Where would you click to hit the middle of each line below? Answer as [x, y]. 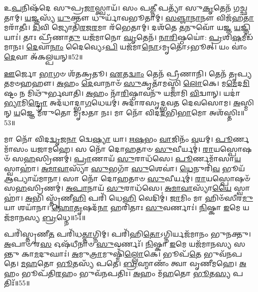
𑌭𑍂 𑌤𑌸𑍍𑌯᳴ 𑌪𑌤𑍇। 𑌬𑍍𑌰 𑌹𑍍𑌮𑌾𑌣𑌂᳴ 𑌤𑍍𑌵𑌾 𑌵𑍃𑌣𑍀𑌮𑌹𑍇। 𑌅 [151, 263]
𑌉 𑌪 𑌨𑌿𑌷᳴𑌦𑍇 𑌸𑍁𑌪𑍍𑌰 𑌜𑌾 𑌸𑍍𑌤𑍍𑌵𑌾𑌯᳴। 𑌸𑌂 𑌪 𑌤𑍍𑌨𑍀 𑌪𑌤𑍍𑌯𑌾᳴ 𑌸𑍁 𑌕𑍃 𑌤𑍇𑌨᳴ [118, 7]
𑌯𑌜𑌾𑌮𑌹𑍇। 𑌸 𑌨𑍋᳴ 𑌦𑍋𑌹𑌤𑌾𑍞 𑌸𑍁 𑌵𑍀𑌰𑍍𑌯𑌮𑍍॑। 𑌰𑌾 [122, 148]
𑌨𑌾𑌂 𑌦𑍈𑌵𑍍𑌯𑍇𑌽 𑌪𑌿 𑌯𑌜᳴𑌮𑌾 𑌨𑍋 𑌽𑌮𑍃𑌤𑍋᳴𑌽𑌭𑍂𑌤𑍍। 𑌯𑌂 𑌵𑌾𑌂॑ [148, 47]
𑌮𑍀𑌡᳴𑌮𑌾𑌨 [248, 37]
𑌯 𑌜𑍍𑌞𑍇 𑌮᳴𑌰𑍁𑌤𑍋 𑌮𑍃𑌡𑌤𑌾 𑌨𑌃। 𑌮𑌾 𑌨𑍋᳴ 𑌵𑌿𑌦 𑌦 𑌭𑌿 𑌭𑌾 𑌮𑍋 [110, 112]
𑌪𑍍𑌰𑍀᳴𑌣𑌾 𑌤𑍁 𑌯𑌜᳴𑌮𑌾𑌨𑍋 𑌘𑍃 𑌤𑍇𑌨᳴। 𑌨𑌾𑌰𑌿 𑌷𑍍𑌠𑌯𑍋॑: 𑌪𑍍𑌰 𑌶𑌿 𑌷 [140, 37]
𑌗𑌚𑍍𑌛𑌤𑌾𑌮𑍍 [240, 7]
